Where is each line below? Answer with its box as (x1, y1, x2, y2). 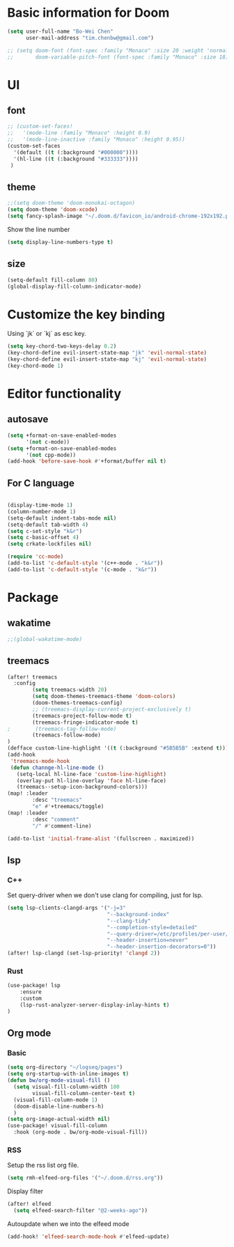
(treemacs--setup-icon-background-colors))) (16, 784, 148, 791)
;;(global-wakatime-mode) (7, 635, 82, 642)
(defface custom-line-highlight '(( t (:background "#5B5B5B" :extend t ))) (7, 745, 229, 752)
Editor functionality (7, 386, 122, 402)
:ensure (19, 989, 42, 996)
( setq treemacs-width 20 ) (32, 686, 108, 694)
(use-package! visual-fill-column (7, 1122, 108, 1129)
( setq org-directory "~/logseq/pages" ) (7, 1064, 123, 1071)
